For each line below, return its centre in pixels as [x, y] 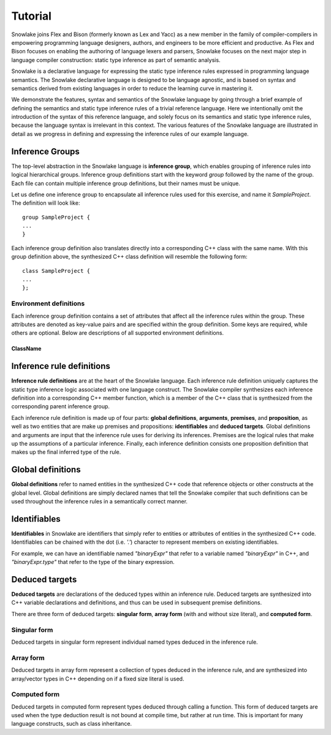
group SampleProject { [56, 217]
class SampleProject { [56, 271]
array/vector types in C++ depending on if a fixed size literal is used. [98, 679]
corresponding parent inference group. [61, 406]
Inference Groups [45, 151]
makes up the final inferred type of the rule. [66, 452]
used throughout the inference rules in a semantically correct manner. [100, 501]
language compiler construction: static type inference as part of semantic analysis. [116, 60]
